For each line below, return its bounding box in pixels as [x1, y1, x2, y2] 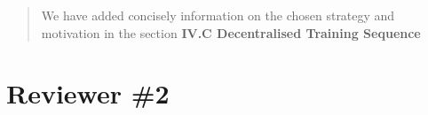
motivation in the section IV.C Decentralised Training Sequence [41, 23, 421, 42]
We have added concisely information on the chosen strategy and [41, 6, 395, 24]
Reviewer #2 [6, 75, 170, 111]
